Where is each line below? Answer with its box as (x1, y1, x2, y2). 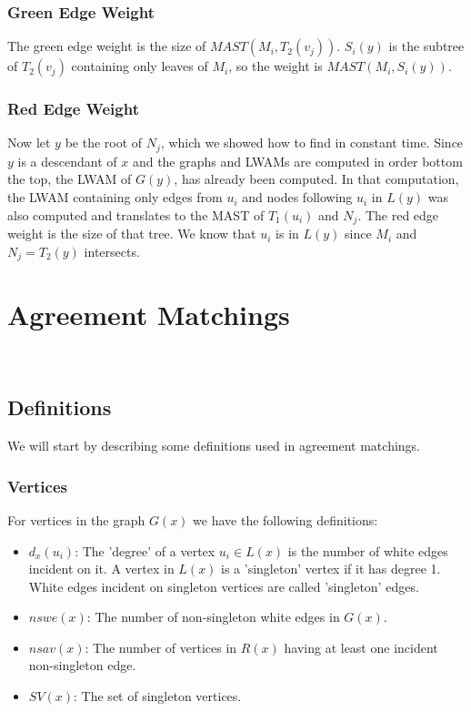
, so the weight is (228, 56, 323, 76)
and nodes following (242, 188, 353, 207)
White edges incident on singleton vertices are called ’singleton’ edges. (28, 576, 419, 595)
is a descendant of (17, 151, 117, 170)
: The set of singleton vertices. (74, 687, 242, 706)
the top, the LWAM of (7, 169, 132, 188)
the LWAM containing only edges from (7, 188, 223, 207)
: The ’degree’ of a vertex (75, 541, 215, 560)
